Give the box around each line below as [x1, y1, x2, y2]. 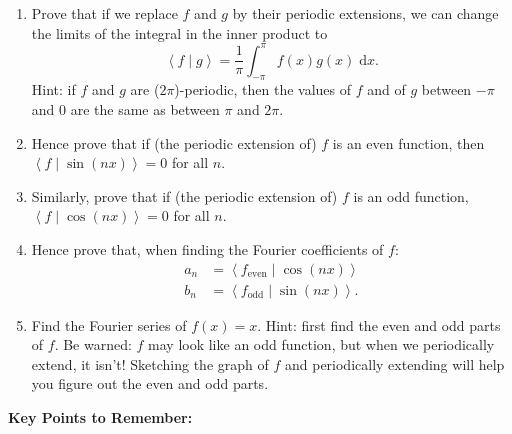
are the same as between [70, 99, 220, 120]
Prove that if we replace [31, 3, 178, 23]
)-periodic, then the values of [174, 79, 352, 100]
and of [367, 79, 406, 100]
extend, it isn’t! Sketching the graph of [31, 353, 269, 374]
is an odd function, [353, 185, 469, 206]
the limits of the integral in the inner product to [31, 22, 328, 43]
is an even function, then [332, 132, 485, 153]
